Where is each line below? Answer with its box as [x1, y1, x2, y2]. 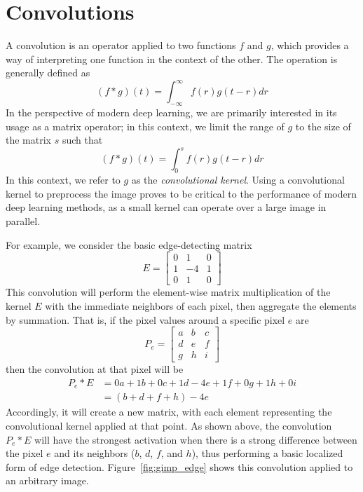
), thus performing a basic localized [191, 446, 343, 460]
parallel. [6, 214, 41, 228]
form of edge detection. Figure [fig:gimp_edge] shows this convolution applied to [6, 459, 353, 474]
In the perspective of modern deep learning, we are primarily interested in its [6, 105, 337, 120]
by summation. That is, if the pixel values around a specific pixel [6, 312, 285, 327]
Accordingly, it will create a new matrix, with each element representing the [6, 404, 332, 419]
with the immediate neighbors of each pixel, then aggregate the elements [45, 298, 357, 313]
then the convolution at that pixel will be [6, 362, 184, 376]
